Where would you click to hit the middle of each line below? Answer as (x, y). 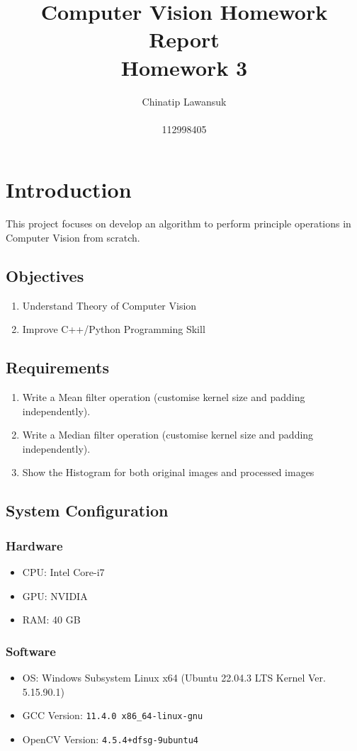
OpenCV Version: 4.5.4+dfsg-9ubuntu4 (110, 739)
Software (31, 651)
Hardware (34, 545)
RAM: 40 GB (51, 620)
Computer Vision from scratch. (73, 237)
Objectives (45, 275)
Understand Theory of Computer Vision (109, 305)
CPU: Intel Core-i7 (63, 571)
